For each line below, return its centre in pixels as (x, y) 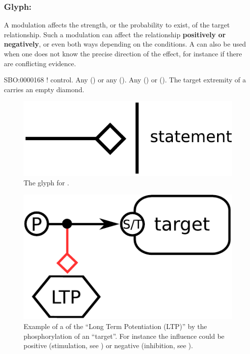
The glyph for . (46, 183)
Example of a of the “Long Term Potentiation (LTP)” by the (115, 326)
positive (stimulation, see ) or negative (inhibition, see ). (108, 345)
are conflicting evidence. (40, 63)
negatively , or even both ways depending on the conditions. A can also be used (125, 44)
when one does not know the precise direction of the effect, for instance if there (123, 53)
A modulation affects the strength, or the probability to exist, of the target (117, 25)
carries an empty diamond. (44, 89)
